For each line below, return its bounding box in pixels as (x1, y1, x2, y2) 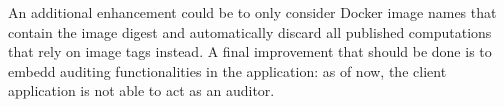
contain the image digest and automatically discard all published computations (8, 21, 492, 42)
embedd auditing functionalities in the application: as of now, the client (8, 60, 447, 81)
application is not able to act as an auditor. (8, 80, 275, 101)
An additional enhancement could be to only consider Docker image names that (8, 2, 497, 22)
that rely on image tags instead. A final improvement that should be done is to (8, 41, 492, 62)
